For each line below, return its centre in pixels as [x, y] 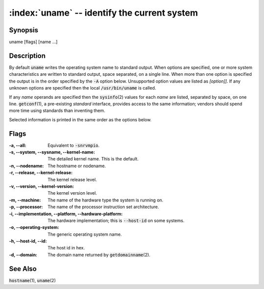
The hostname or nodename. [77, 166]
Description [27, 56]
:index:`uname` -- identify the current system [103, 13]
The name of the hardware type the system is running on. [106, 200]
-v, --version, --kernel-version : [42, 186]
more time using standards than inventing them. [57, 111]
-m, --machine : [25, 200]
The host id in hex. [66, 248]
